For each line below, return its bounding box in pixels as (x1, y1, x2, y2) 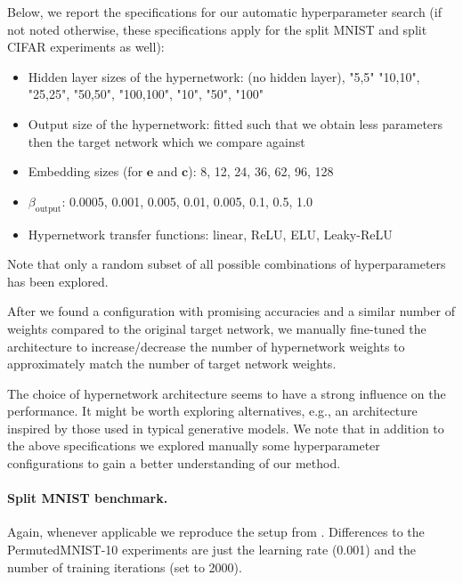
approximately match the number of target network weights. (7, 354, 337, 373)
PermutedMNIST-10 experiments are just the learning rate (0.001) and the (7, 540, 417, 559)
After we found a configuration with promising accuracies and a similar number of (7, 302, 455, 320)
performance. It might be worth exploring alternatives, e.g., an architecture (7, 401, 418, 420)
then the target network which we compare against (28, 132, 305, 150)
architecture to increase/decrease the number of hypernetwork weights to (7, 336, 405, 355)
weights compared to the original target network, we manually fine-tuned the (7, 319, 426, 337)
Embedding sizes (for (28, 162, 143, 181)
